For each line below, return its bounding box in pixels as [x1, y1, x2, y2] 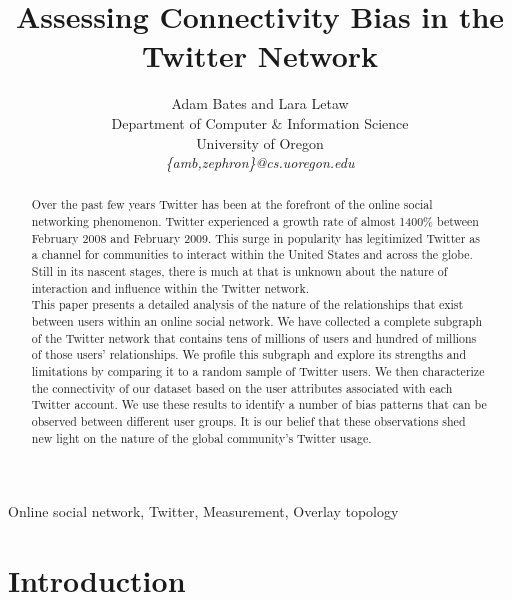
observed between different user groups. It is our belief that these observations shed [31, 413, 466, 430]
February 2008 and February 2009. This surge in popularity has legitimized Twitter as [31, 229, 480, 246]
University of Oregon [196, 132, 324, 153]
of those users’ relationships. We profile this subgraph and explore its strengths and [31, 346, 467, 363]
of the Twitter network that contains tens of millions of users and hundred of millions [31, 329, 477, 346]
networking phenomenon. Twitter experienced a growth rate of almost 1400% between [31, 213, 479, 230]
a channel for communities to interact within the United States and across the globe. [31, 246, 473, 263]
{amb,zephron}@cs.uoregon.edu [165, 152, 355, 173]
